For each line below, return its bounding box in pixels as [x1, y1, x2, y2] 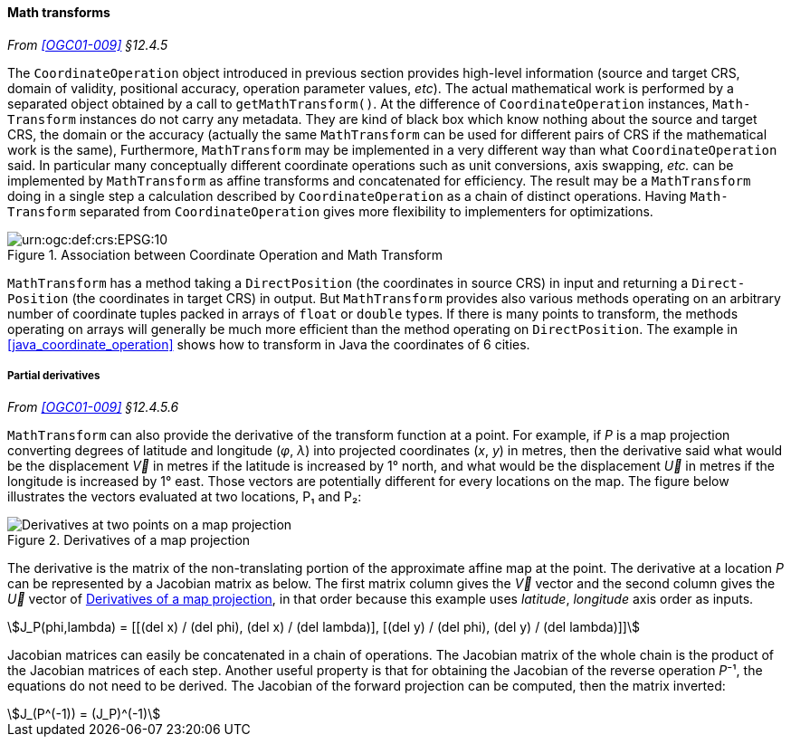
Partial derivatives [7, 369, 100, 382]
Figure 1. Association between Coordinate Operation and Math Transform [7, 246, 443, 262]
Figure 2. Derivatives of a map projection [7, 532, 251, 548]
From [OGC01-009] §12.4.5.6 [7, 399, 179, 415]
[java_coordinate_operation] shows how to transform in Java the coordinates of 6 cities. [7, 336, 530, 352]
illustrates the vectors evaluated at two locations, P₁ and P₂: [7, 489, 362, 505]
